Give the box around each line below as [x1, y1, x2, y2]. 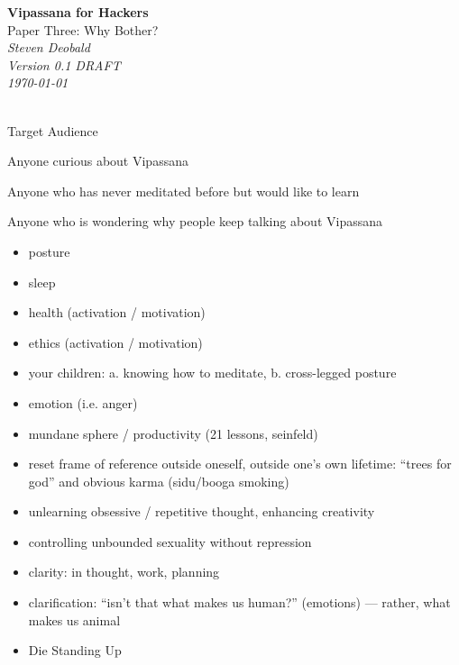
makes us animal [28, 610, 121, 629]
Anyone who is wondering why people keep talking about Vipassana [7, 212, 383, 231]
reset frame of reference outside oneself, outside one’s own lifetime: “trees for [28, 454, 452, 473]
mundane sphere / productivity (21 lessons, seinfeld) [28, 424, 318, 442]
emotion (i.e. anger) [28, 393, 138, 412]
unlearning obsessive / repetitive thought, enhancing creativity [28, 502, 375, 521]
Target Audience [7, 121, 98, 140]
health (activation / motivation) [28, 303, 206, 322]
